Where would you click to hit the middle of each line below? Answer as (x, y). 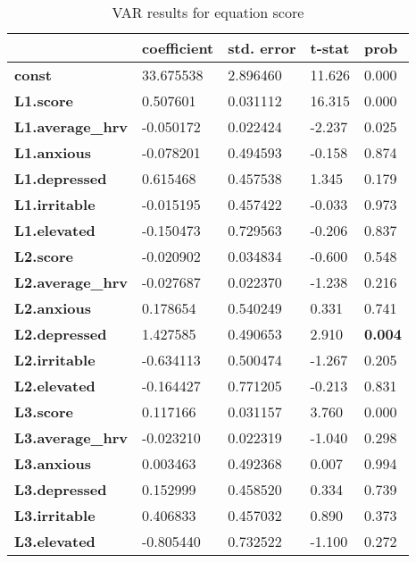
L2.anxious (53, 308)
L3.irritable (55, 515)
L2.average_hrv (71, 282)
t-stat (330, 48)
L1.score (44, 101)
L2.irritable (55, 360)
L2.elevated (55, 386)
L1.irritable (55, 204)
